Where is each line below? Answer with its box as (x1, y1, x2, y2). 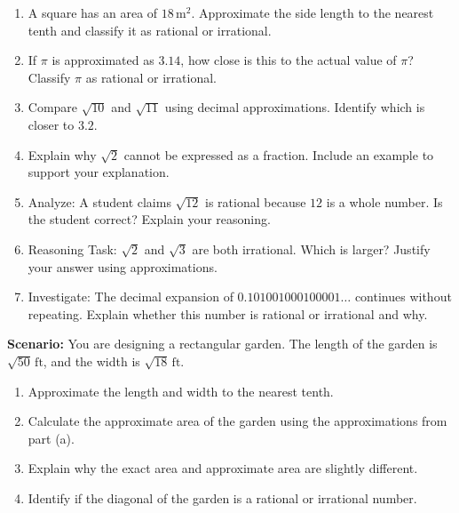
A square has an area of (28, 4, 158, 21)
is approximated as (51, 51, 154, 69)
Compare (28, 98, 78, 116)
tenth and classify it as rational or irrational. (28, 20, 272, 39)
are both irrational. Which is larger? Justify (192, 239, 431, 258)
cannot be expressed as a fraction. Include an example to (123, 145, 434, 164)
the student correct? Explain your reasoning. (28, 210, 271, 228)
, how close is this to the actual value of (180, 51, 397, 69)
